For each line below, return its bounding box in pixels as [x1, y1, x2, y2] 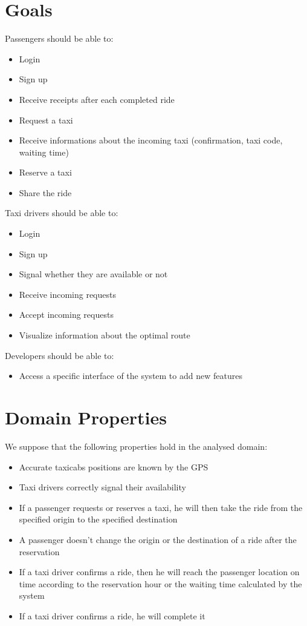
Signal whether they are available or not [19, 268, 168, 280]
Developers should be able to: [5, 349, 114, 361]
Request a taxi [19, 113, 73, 126]
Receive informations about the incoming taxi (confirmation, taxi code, [19, 134, 283, 147]
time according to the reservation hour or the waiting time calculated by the [19, 577, 302, 590]
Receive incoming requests [19, 288, 116, 300]
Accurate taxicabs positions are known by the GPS [19, 460, 208, 473]
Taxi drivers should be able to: [5, 206, 118, 219]
